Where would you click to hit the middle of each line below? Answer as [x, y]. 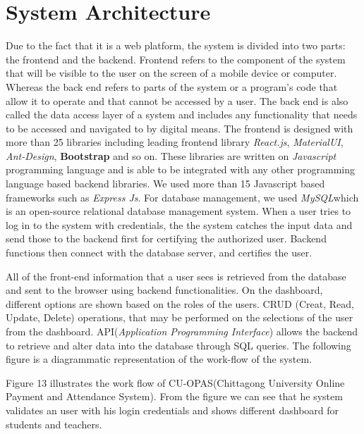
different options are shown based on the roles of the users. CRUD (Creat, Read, [180, 303]
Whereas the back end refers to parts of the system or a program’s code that [172, 86]
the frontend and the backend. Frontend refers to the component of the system [176, 59]
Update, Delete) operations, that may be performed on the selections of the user [180, 317]
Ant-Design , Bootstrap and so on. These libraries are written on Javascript [171, 155]
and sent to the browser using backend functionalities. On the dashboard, [164, 290]
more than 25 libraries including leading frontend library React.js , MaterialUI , [175, 142]
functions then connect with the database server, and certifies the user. [159, 253]
